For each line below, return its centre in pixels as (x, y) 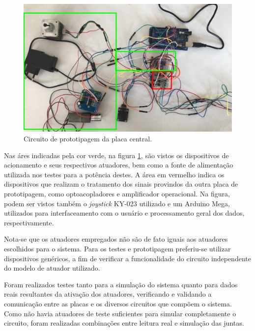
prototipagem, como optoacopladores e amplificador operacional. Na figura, (117, 193)
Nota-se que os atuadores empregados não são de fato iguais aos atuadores (116, 239)
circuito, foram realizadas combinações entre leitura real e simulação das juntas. (124, 323)
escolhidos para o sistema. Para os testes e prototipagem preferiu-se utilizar (117, 248)
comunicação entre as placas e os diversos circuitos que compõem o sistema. (118, 303)
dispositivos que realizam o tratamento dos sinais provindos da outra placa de (121, 184)
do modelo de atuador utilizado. (52, 268)
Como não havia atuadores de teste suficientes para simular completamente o (120, 313)
